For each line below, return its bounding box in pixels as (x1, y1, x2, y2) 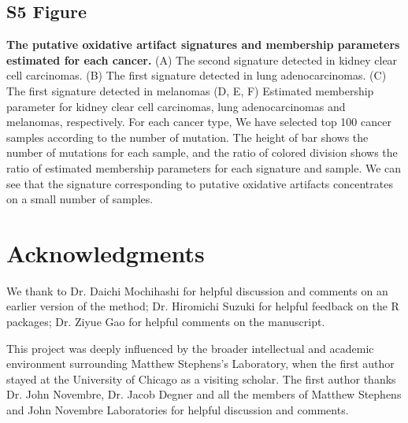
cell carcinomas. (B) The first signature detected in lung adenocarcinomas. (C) (6, 67, 387, 83)
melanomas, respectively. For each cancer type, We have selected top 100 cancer (6, 113, 391, 130)
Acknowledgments (6, 236, 205, 269)
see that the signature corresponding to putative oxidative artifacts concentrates (6, 175, 393, 191)
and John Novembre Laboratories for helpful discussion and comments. (6, 402, 349, 418)
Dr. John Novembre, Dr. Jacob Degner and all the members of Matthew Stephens (6, 386, 402, 403)
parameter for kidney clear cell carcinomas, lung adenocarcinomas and (6, 98, 346, 114)
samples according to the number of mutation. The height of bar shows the (6, 128, 369, 145)
